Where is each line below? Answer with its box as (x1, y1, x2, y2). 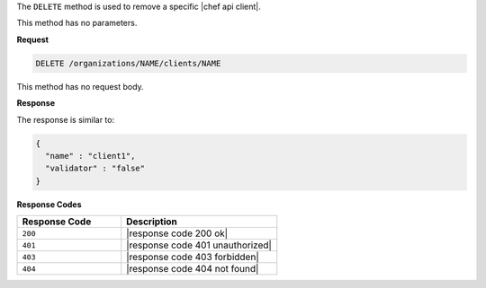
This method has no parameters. (16, 18, 138, 29)
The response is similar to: (16, 114, 115, 125)
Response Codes (16, 198, 82, 210)
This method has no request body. (16, 81, 144, 92)
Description (126, 215, 177, 228)
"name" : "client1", (45, 151, 136, 161)
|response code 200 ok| (126, 227, 229, 240)
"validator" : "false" (45, 163, 146, 174)
